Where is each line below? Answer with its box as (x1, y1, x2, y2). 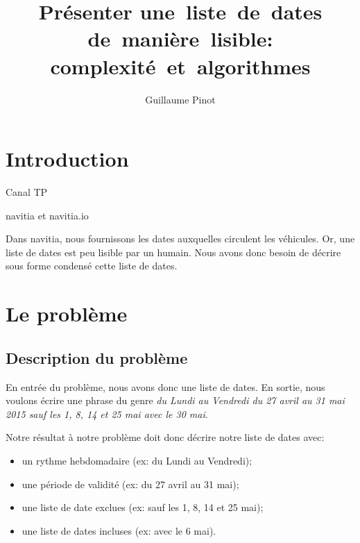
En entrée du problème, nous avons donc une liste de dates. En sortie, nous (6, 379, 325, 394)
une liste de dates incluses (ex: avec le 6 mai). (22, 523, 216, 537)
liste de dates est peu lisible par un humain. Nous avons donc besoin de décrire (6, 244, 341, 259)
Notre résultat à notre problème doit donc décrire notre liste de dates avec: (6, 430, 325, 444)
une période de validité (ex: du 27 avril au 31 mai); (22, 476, 239, 491)
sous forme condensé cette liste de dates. (6, 258, 178, 273)
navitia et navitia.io (6, 208, 89, 222)
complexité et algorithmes (50, 51, 311, 80)
